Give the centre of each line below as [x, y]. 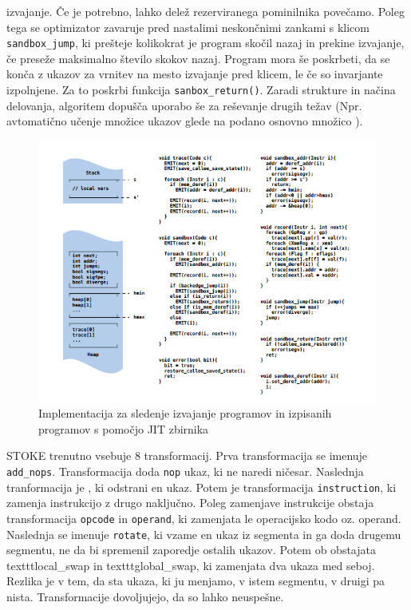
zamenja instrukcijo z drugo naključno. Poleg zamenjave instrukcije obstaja [190, 503]
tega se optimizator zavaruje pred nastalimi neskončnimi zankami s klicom [188, 27]
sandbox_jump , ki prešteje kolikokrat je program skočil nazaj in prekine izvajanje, [205, 43]
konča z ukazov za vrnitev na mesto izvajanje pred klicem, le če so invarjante [195, 74]
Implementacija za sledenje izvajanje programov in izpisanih [185, 413]
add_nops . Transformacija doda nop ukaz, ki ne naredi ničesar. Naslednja [185, 471]
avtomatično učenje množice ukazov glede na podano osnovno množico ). [185, 121]
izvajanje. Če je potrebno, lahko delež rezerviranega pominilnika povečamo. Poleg [205, 11]
